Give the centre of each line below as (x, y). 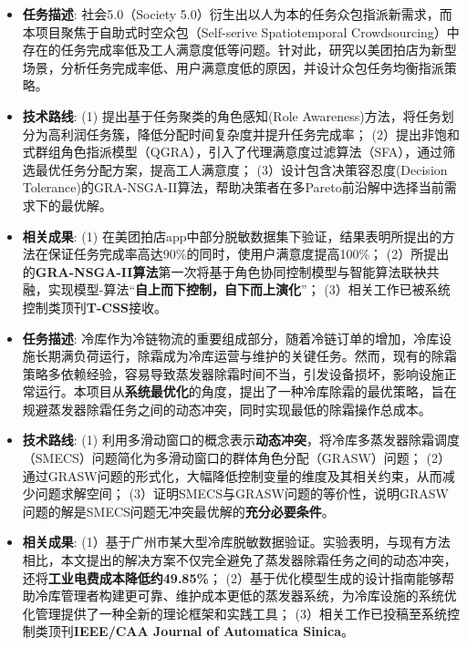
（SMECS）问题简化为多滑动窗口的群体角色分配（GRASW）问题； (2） (236, 458)
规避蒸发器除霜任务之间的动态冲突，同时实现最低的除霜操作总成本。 (227, 409)
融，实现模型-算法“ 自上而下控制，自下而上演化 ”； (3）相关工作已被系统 (236, 289)
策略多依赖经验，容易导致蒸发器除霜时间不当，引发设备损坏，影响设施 (233, 373)
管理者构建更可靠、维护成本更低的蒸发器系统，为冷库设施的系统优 (259, 596)
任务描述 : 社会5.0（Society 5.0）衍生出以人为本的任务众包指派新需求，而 (237, 14)
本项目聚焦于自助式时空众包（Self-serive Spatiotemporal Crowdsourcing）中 (241, 31)
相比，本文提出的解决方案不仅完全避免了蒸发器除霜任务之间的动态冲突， (239, 560)
